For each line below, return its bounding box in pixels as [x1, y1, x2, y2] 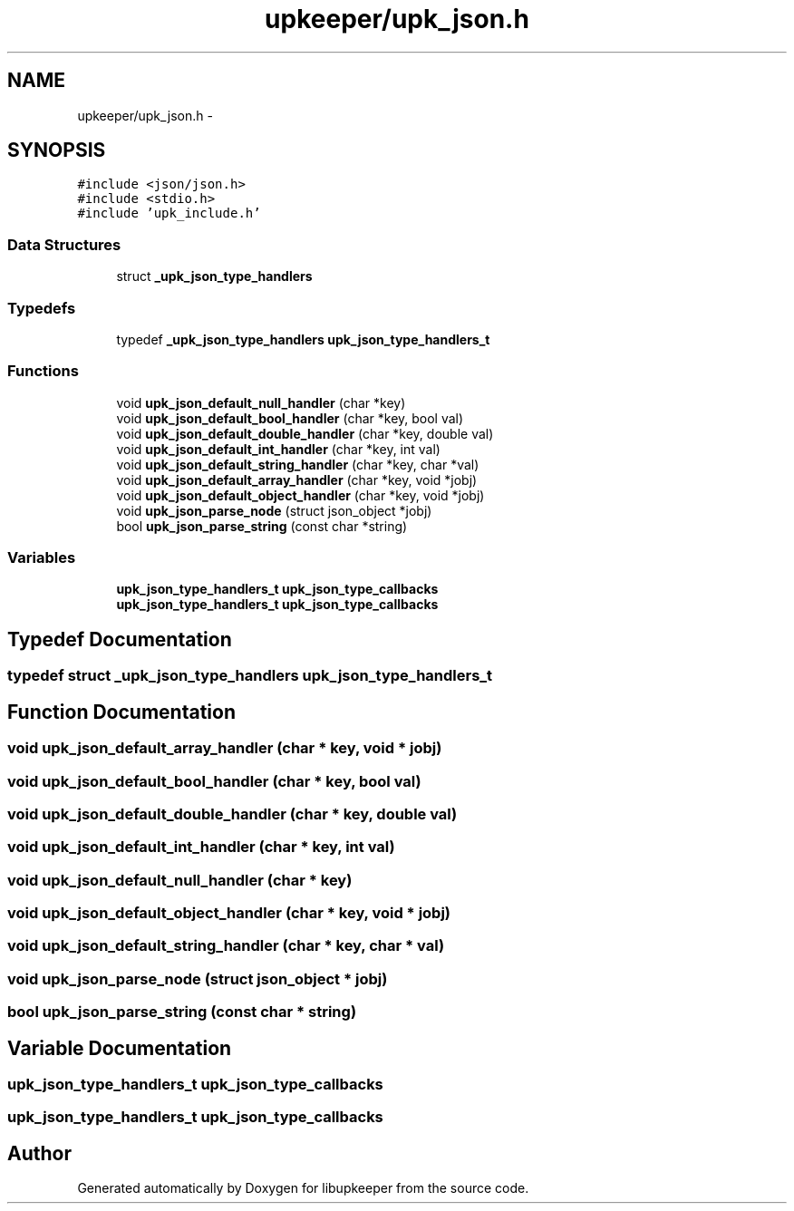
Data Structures [7, 235, 121, 254]
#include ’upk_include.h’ [77, 206, 261, 221]
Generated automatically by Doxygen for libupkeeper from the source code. [77, 1180, 529, 1196]
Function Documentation [7, 700, 236, 723]
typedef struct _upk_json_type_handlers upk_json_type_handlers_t [7, 666, 493, 685]
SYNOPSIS [7, 139, 106, 162]
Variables [7, 548, 76, 567]
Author [7, 1141, 72, 1165]
